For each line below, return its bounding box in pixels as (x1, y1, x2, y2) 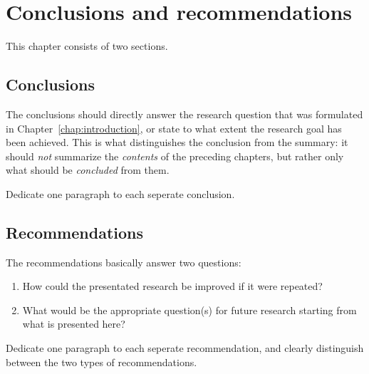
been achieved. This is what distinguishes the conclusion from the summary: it (6, 135, 348, 150)
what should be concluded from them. (6, 162, 170, 177)
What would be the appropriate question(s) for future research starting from (22, 302, 357, 317)
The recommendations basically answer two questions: (6, 254, 241, 269)
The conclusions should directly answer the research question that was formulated (6, 106, 363, 121)
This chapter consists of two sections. (6, 38, 168, 53)
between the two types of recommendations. (6, 354, 197, 369)
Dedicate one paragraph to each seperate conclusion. (6, 186, 235, 201)
